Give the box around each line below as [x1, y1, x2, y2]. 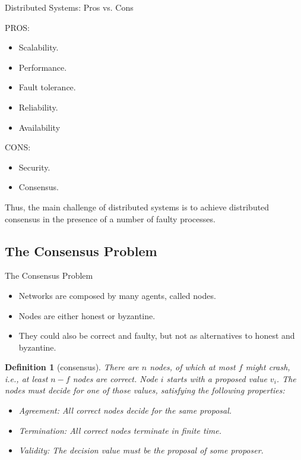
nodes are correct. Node [72, 372, 158, 385]
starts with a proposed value [166, 372, 267, 385]
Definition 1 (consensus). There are [5, 361, 139, 373]
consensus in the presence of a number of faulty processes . [5, 212, 216, 225]
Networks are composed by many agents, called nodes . [18, 289, 216, 301]
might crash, [245, 361, 290, 373]
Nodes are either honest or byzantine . [18, 309, 156, 322]
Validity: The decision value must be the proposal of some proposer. [18, 444, 264, 456]
